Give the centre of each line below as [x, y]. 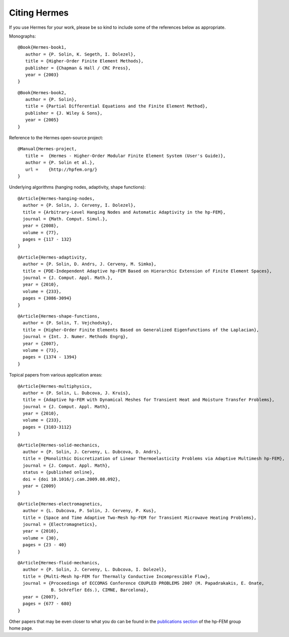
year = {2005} [42, 120]
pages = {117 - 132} [47, 239]
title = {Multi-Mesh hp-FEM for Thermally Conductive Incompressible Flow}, [116, 576]
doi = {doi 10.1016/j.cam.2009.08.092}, [72, 479]
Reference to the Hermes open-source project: [56, 138]
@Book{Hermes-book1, [42, 47]
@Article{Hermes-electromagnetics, [60, 504]
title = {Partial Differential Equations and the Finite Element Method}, [116, 106]
